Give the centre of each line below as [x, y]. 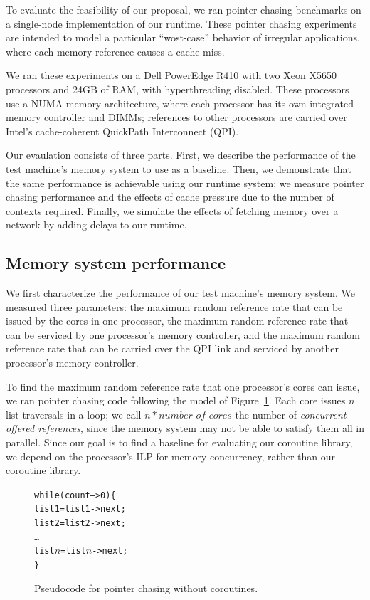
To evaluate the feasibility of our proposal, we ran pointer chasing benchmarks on [184, 9]
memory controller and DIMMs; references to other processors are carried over [176, 117]
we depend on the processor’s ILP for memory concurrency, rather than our [170, 456]
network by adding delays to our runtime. [96, 225]
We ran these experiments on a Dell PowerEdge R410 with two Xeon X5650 [171, 75]
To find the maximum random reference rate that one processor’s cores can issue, [183, 386]
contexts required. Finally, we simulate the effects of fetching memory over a [172, 210]
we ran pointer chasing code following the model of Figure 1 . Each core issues [176, 400]
